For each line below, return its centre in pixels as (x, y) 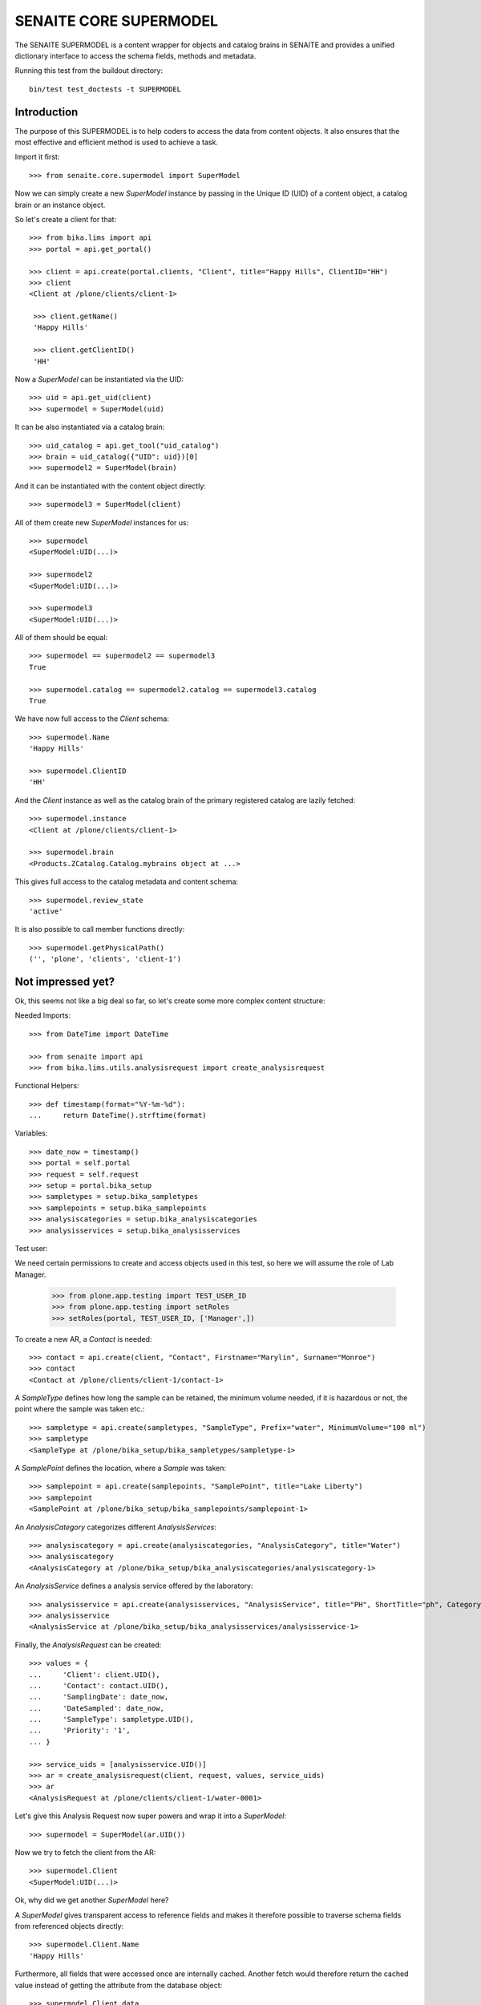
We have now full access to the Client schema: (92, 719)
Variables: (31, 1133)
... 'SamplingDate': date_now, (99, 1697)
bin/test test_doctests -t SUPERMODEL (105, 89)
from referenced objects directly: (69, 1926)
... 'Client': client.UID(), (95, 1675)
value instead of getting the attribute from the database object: (119, 1985)
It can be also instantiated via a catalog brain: (90, 427)
